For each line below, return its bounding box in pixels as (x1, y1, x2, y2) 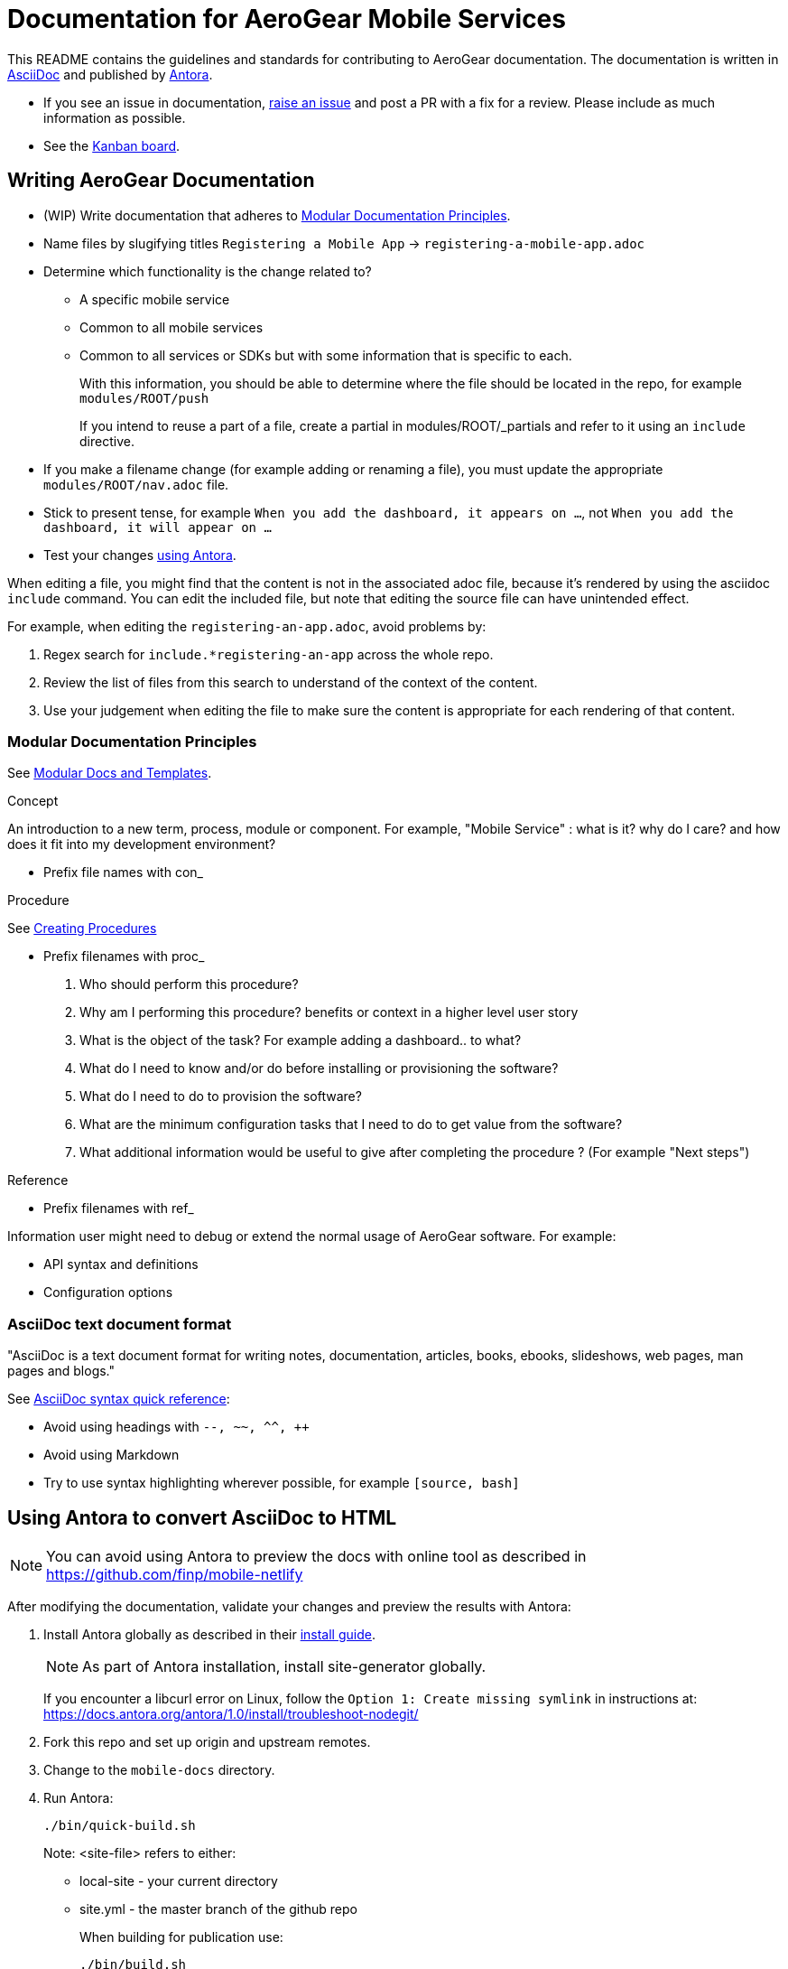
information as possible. (43, 109, 186, 126)
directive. (79, 433, 134, 449)
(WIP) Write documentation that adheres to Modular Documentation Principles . (43, 207, 511, 223)
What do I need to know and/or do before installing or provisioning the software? (79, 1060, 559, 1077)
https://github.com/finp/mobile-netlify (46, 1564, 303, 1583)
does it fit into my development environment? (7, 836, 276, 853)
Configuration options (43, 1284, 173, 1301)
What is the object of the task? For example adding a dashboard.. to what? (79, 1032, 522, 1049)
